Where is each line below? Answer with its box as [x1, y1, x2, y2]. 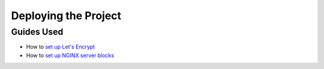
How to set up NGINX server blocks [26, 52, 114, 59]
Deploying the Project [11, 9, 122, 22]
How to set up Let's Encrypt [26, 43, 95, 50]
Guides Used [11, 26, 64, 37]
